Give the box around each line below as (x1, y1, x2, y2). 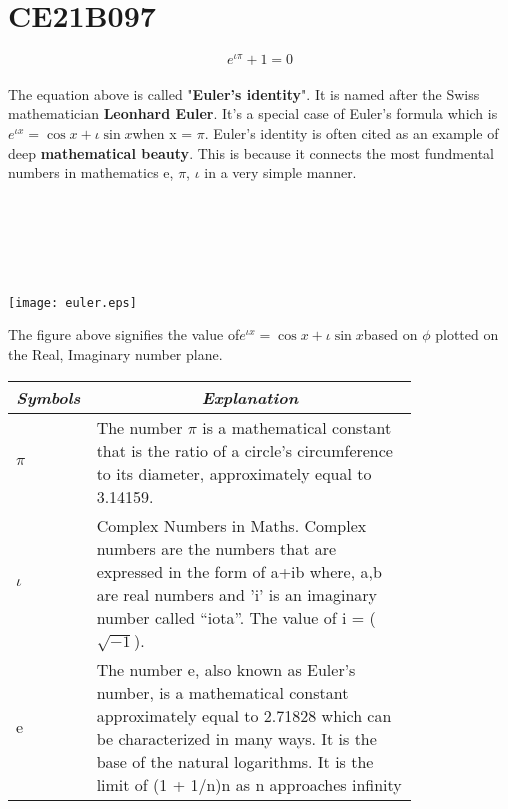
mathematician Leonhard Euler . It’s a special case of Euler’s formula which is (8, 103, 498, 124)
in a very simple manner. (204, 162, 357, 183)
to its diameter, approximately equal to (96, 461, 372, 485)
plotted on (435, 324, 499, 345)
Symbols (16, 385, 81, 409)
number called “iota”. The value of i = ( (96, 605, 376, 629)
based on (363, 324, 418, 345)
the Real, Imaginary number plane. (8, 343, 223, 364)
